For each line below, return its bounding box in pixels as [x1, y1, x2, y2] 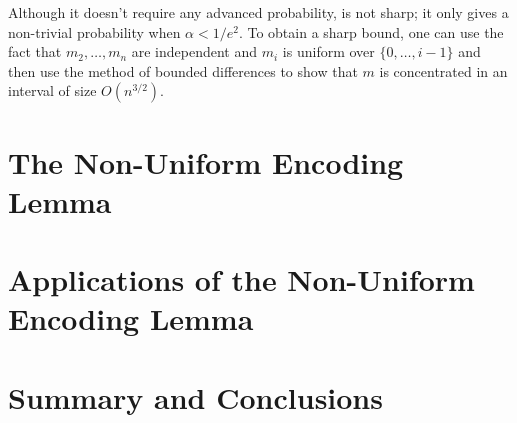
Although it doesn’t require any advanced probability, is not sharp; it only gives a [8, 2, 509, 22]
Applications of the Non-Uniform [8, 259, 475, 300]
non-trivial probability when [8, 21, 181, 42]
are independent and [131, 41, 258, 62]
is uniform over [282, 41, 375, 62]
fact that [8, 41, 62, 62]
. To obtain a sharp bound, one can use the [238, 21, 504, 42]
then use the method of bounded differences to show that [8, 60, 358, 81]
